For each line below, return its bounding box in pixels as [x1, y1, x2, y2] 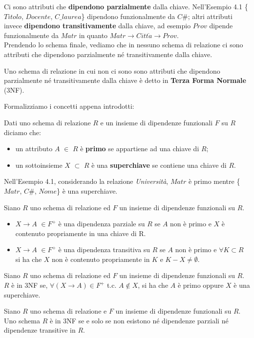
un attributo [15, 143, 53, 154]
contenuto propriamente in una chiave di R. [15, 228, 146, 238]
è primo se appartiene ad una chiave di [80, 143, 199, 154]
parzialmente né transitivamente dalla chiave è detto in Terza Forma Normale [4, 75, 246, 85]
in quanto [79, 30, 108, 40]
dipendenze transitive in [4, 325, 76, 335]
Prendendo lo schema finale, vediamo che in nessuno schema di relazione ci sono [4, 40, 243, 50]
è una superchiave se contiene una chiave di [91, 159, 227, 170]
